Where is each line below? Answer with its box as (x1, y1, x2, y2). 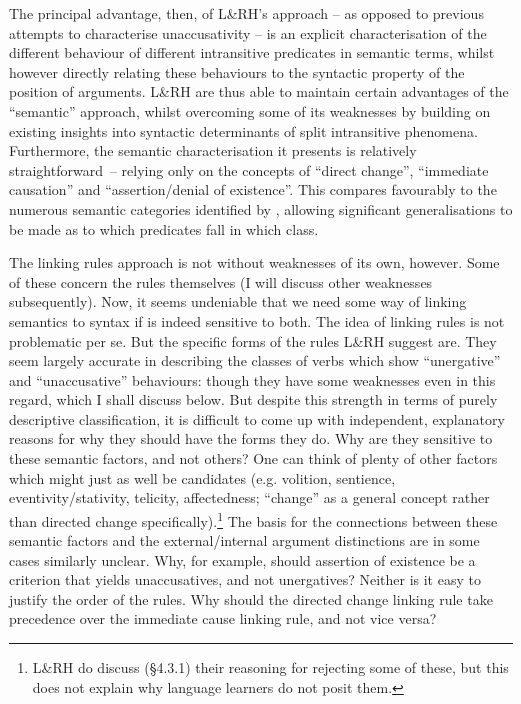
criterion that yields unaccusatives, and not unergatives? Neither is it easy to (9, 569, 481, 590)
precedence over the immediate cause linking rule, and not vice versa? (9, 608, 437, 629)
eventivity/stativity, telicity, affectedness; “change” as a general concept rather (9, 487, 490, 508)
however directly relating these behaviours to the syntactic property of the (9, 61, 465, 82)
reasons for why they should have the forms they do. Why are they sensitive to (9, 428, 493, 449)
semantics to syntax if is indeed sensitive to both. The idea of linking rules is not (9, 310, 505, 331)
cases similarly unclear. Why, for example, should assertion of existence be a (9, 549, 476, 570)
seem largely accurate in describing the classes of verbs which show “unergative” (9, 350, 501, 371)
